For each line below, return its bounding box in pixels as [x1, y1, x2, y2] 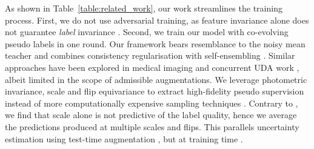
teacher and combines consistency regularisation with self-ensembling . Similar [5, 49, 295, 62]
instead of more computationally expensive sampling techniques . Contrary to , [5, 96, 298, 109]
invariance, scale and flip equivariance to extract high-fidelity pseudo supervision [5, 85, 304, 98]
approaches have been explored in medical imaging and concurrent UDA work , [5, 61, 299, 73]
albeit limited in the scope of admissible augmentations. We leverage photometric [5, 73, 307, 85]
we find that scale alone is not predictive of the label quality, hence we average [5, 108, 297, 121]
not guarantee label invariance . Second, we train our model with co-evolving [5, 25, 289, 38]
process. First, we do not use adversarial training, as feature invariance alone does [5, 13, 309, 26]
